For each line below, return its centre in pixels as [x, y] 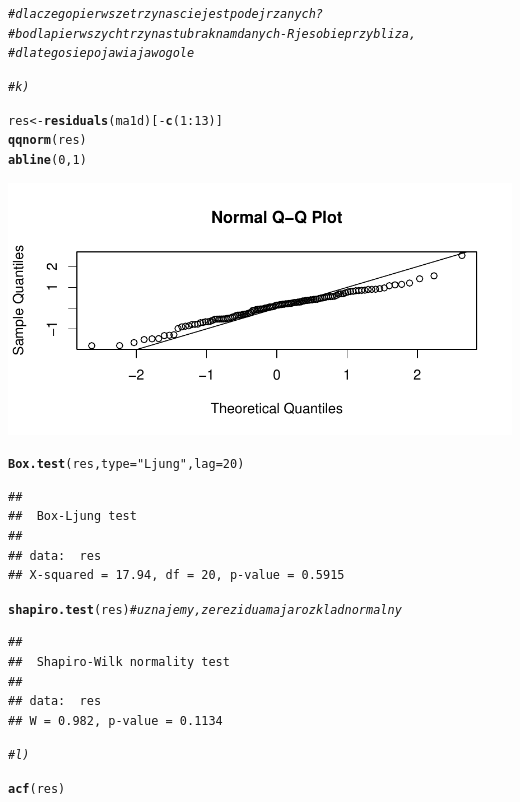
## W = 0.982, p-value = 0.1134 [115, 720]
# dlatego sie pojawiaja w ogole [101, 53]
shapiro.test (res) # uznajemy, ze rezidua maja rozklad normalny [205, 609]
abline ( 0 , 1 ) [47, 159]
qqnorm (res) [47, 140]
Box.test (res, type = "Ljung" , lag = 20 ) [126, 464]
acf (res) [37, 789]
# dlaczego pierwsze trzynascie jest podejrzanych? [166, 14]
